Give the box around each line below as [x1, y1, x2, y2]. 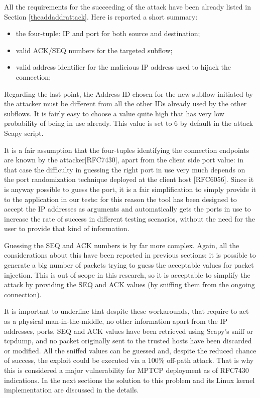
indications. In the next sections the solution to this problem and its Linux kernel [4, 374, 255, 385]
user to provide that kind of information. [4, 223, 129, 234]
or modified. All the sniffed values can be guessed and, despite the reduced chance [4, 345, 256, 355]
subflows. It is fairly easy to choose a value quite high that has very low [4, 108, 224, 118]
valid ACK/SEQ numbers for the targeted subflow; [16, 45, 173, 55]
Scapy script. [4, 127, 44, 138]
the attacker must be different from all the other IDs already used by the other [4, 98, 247, 109]
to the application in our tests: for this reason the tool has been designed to [4, 193, 237, 204]
